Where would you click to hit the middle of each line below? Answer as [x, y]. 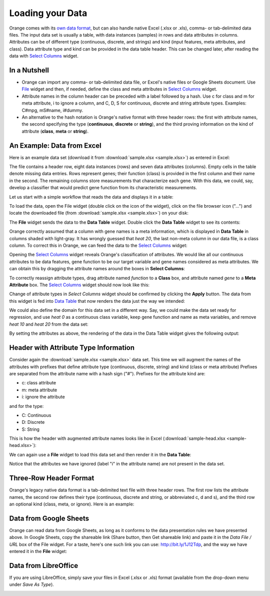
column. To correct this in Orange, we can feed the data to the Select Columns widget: [98, 245]
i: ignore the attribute [43, 397]
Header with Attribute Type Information [72, 348]
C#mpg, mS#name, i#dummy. [52, 110]
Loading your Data [48, 13]
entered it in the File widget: [38, 551]
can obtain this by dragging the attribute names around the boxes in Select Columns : [97, 269]
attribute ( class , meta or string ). [55, 131]
